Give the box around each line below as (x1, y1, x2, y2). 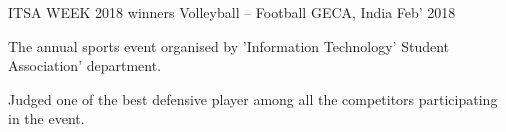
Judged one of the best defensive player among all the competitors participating (8, 88, 498, 109)
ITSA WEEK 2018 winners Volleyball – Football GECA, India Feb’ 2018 (8, 2, 456, 22)
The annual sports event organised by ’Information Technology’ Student (8, 35, 449, 56)
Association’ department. (8, 55, 162, 76)
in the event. (8, 108, 85, 129)
